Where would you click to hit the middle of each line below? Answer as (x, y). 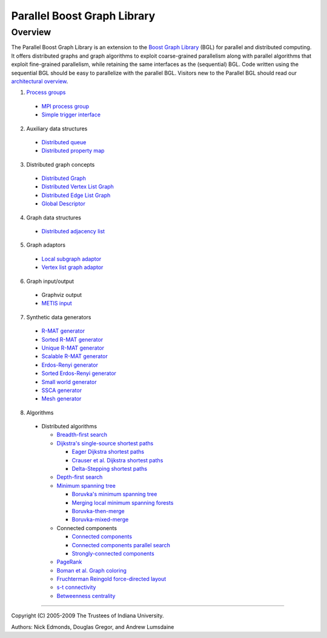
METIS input (57, 304)
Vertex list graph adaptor (72, 267)
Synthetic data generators (59, 317)
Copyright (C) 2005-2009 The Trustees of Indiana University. (88, 616)
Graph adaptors (46, 245)
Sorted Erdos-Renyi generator (79, 373)
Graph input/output (50, 281)
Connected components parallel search (121, 545)
